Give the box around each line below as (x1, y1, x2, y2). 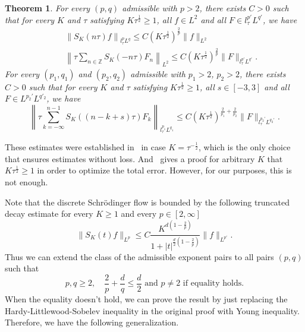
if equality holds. (183, 279, 244, 288)
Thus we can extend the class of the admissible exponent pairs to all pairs (5, 250, 274, 263)
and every (121, 207, 157, 220)
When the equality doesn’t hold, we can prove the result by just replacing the (5, 292, 288, 305)
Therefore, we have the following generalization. (5, 316, 179, 328)
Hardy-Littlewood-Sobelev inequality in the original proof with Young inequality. (5, 304, 300, 317)
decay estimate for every (5, 207, 93, 220)
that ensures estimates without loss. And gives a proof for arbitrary (5, 152, 255, 165)
